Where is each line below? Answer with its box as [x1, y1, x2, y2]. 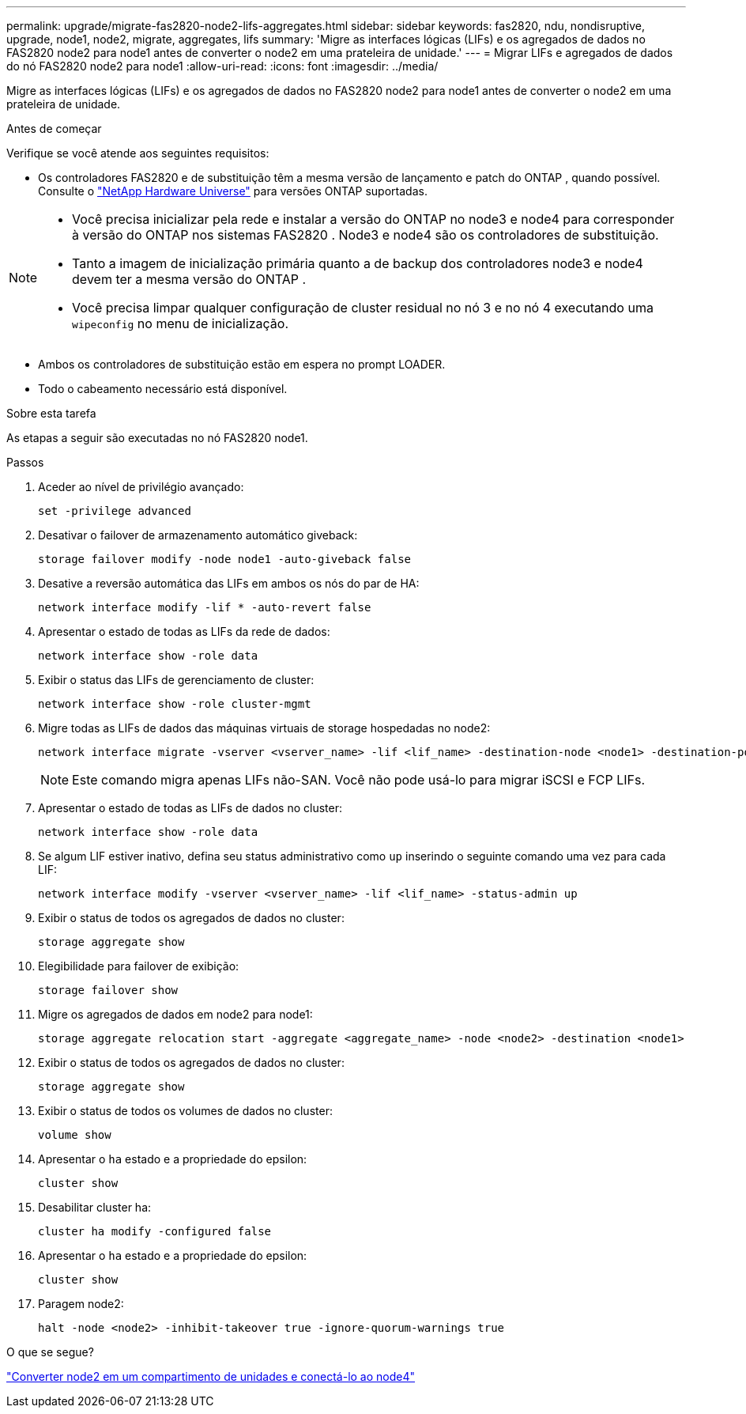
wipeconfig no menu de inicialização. [72, 316, 289, 331]
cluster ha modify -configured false [38, 1225, 272, 1238]
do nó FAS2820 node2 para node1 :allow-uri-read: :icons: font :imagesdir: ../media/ [6, 59, 439, 73]
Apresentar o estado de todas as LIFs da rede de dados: [38, 625, 330, 638]
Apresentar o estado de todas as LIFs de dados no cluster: [38, 801, 342, 815]
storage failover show [38, 984, 179, 996]
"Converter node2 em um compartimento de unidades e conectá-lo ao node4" [6, 1370, 416, 1383]
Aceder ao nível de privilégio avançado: [38, 480, 244, 493]
